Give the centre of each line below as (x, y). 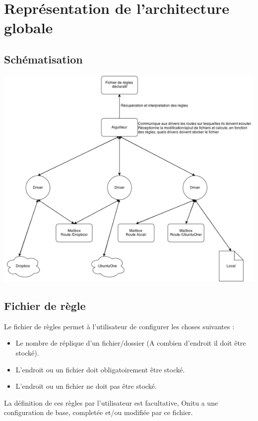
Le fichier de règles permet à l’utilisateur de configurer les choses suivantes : (119, 326)
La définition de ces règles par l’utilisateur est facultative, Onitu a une (111, 402)
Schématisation (43, 59)
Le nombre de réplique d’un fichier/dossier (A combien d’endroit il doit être (131, 343)
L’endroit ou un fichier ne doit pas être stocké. (86, 386)
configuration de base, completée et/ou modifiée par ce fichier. (98, 412)
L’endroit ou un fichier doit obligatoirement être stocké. (100, 369)
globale (29, 28)
